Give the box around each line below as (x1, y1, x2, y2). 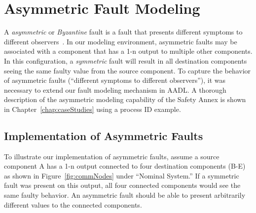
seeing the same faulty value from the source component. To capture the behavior (4, 65, 251, 75)
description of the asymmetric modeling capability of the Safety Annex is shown (4, 94, 246, 105)
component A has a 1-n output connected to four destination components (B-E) (4, 161, 246, 171)
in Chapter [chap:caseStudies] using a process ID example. (4, 104, 181, 114)
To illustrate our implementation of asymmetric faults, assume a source (4, 151, 219, 161)
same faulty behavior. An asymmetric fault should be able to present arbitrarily (4, 190, 246, 200)
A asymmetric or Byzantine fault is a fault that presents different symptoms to (4, 27, 243, 37)
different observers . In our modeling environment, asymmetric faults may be (4, 36, 237, 46)
